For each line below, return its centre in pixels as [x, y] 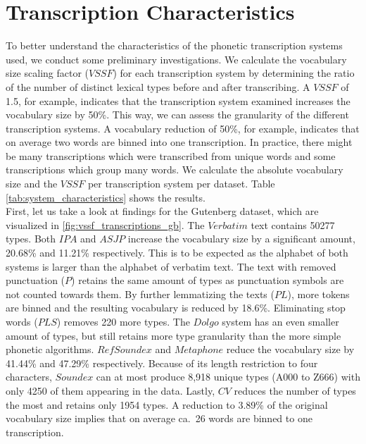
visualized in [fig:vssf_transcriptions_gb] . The [105, 224]
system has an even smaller [280, 321]
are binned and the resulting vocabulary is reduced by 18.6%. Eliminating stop [176, 308]
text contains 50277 [293, 224]
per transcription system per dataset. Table [181, 184]
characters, [29, 377]
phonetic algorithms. [50, 349]
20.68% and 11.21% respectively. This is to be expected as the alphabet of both [177, 253]
